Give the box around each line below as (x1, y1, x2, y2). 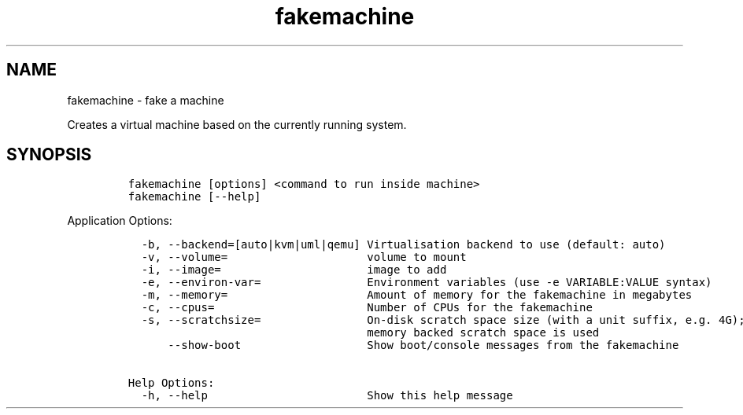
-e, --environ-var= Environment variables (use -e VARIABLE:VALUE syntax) (141, 276, 712, 289)
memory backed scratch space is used (367, 326, 600, 340)
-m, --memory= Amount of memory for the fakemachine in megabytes (141, 288, 693, 302)
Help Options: (128, 376, 215, 390)
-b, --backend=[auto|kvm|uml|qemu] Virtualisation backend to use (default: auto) (141, 238, 666, 252)
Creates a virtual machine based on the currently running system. (67, 117, 407, 131)
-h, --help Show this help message (141, 389, 513, 402)
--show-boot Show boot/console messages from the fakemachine (168, 339, 679, 352)
